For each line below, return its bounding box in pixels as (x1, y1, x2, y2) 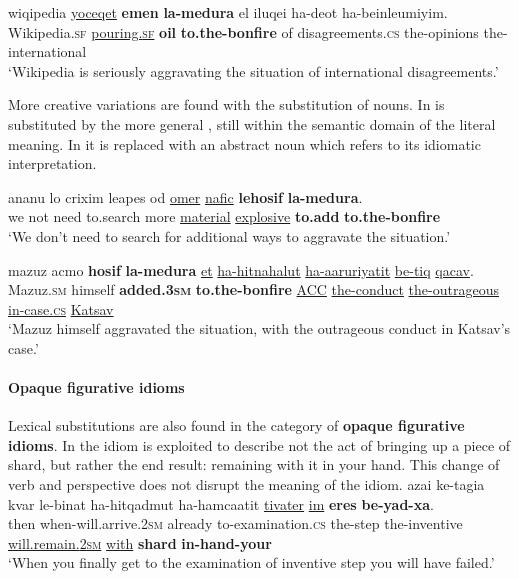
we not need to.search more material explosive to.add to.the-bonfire (8, 206, 441, 227)
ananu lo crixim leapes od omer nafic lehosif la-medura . (8, 186, 363, 207)
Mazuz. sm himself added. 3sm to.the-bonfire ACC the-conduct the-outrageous (8, 279, 499, 300)
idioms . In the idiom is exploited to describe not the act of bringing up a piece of (8, 434, 511, 455)
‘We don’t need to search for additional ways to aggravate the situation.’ (8, 225, 451, 246)
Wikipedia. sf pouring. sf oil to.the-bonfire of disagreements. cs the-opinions (8, 21, 479, 42)
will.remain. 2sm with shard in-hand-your (8, 532, 272, 553)
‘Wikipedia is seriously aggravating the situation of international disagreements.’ (8, 60, 499, 81)
